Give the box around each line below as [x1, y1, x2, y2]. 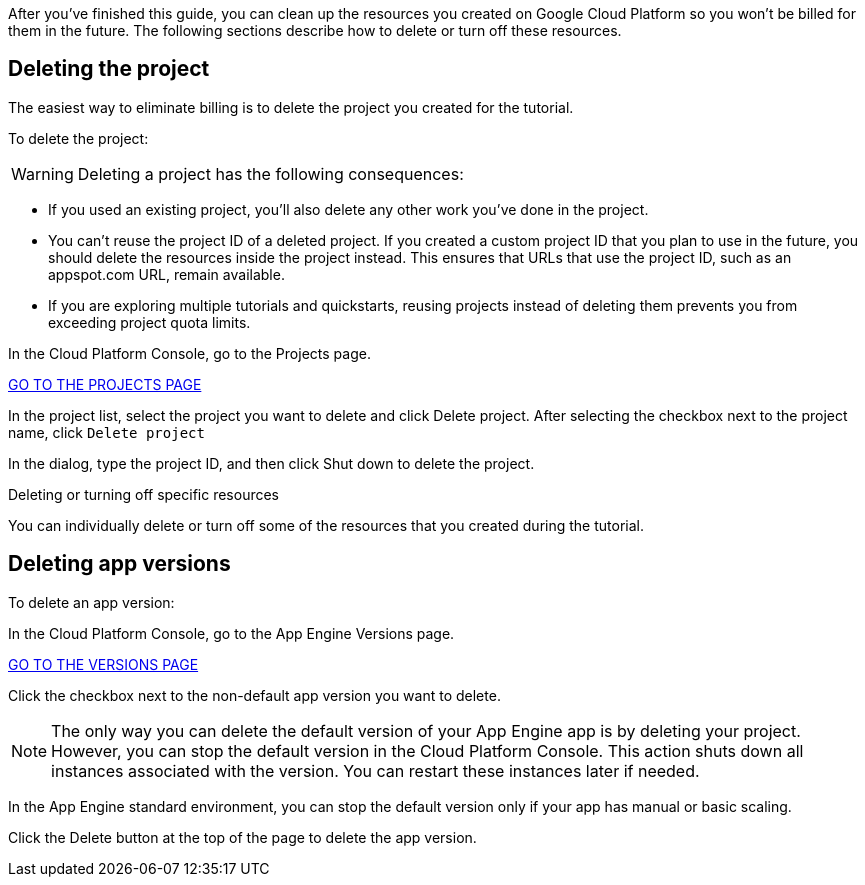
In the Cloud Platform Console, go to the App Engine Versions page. [8, 624, 455, 642]
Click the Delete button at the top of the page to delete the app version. [8, 828, 477, 846]
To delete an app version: [8, 593, 175, 611]
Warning [11, 163, 74, 184]
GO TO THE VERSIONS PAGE [8, 655, 199, 673]
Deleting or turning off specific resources [8, 485, 280, 503]
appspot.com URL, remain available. [48, 265, 285, 283]
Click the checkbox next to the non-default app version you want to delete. [8, 686, 501, 704]
